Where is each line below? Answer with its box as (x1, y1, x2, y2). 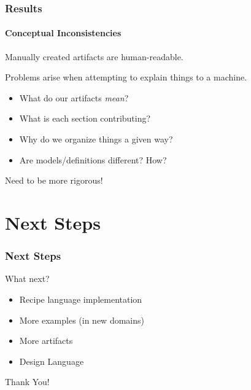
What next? (5, 272, 50, 285)
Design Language (19, 354, 84, 367)
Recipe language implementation (19, 292, 142, 305)
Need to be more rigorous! (5, 174, 103, 187)
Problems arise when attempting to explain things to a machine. (5, 71, 247, 84)
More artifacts (19, 334, 73, 347)
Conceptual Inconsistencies (5, 26, 122, 39)
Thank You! (5, 375, 50, 388)
